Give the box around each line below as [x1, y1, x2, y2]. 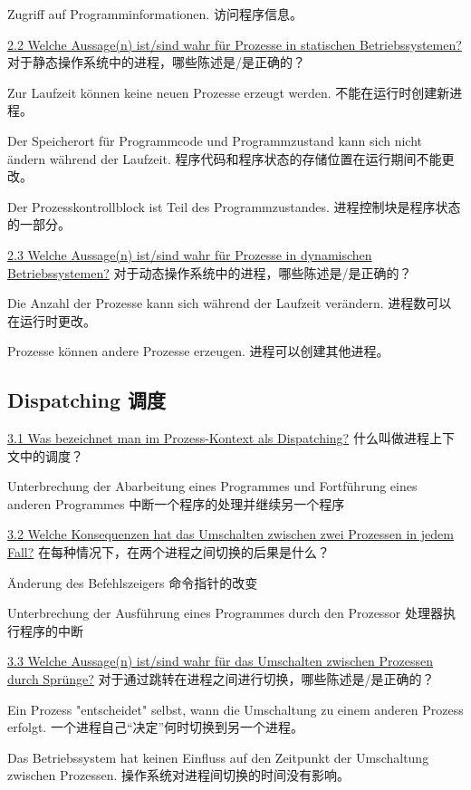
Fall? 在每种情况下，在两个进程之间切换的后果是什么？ [7, 543, 331, 562]
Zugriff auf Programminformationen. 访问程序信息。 [7, 5, 303, 23]
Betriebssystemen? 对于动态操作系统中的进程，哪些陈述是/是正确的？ [7, 263, 412, 282]
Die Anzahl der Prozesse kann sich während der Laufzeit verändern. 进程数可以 [7, 294, 452, 313]
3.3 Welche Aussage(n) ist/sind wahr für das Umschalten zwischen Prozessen [7, 651, 433, 670]
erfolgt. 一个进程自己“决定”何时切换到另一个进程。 [7, 718, 304, 737]
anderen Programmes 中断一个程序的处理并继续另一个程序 [7, 494, 345, 513]
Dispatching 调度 [7, 386, 167, 414]
